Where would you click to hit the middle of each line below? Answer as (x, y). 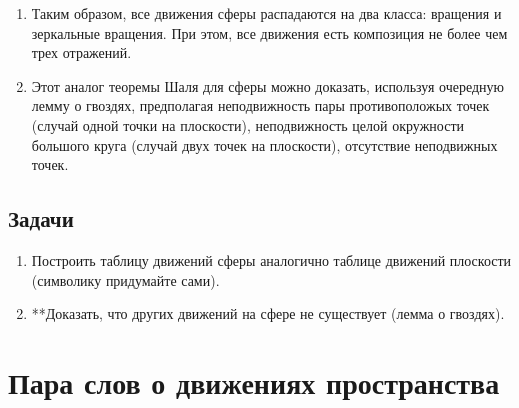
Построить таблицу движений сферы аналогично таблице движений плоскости (271, 259)
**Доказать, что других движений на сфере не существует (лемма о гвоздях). (268, 313)
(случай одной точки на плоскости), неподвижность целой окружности (247, 124)
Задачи (41, 218)
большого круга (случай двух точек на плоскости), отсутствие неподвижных (264, 144)
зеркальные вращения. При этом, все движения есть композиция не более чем (269, 32)
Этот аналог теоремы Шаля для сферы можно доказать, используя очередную (268, 85)
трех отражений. (81, 52)
